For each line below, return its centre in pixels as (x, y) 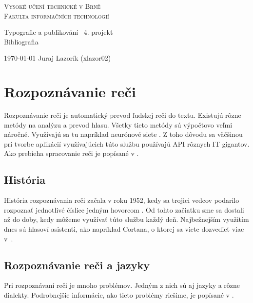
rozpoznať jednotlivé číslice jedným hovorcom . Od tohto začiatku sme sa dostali (124, 209)
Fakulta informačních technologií (57, 15)
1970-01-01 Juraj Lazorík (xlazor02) (58, 58)
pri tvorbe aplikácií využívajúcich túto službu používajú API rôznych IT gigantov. (127, 143)
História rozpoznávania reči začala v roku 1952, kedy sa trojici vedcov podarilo (122, 200)
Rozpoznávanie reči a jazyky (77, 265)
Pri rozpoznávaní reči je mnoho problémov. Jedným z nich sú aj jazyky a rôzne (122, 285)
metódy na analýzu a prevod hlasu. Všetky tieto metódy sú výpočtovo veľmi (118, 124)
